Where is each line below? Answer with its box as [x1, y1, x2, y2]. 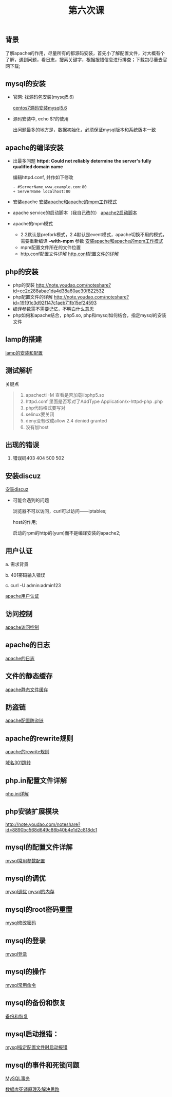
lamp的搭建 [5, 335, 42, 344]
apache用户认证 [5, 593, 40, 599]
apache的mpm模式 [12, 221, 53, 227]
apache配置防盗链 [5, 717, 44, 723]
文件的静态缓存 [5, 672, 53, 681]
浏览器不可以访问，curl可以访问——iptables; [12, 508, 107, 515]
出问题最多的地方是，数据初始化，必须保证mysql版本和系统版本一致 [12, 127, 157, 133]
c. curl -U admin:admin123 [5, 582, 61, 589]
